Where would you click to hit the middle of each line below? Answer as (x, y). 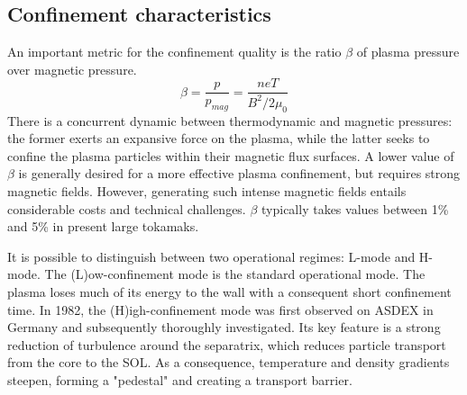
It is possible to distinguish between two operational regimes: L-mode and (211, 256)
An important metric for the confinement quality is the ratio (174, 52)
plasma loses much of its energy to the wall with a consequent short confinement (229, 291)
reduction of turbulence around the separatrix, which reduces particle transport (227, 344)
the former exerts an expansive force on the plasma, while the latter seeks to (219, 138)
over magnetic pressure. (72, 69)
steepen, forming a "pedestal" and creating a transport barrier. (180, 379)
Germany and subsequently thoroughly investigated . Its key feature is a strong (224, 327)
